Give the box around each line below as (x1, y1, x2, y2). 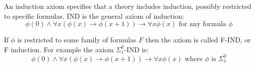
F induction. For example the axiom (4, 44, 114, 54)
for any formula (179, 21, 226, 28)
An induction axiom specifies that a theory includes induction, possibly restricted (4, 1, 252, 11)
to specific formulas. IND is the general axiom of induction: (4, 10, 184, 21)
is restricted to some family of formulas (17, 34, 136, 45)
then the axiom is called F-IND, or (145, 34, 251, 45)
